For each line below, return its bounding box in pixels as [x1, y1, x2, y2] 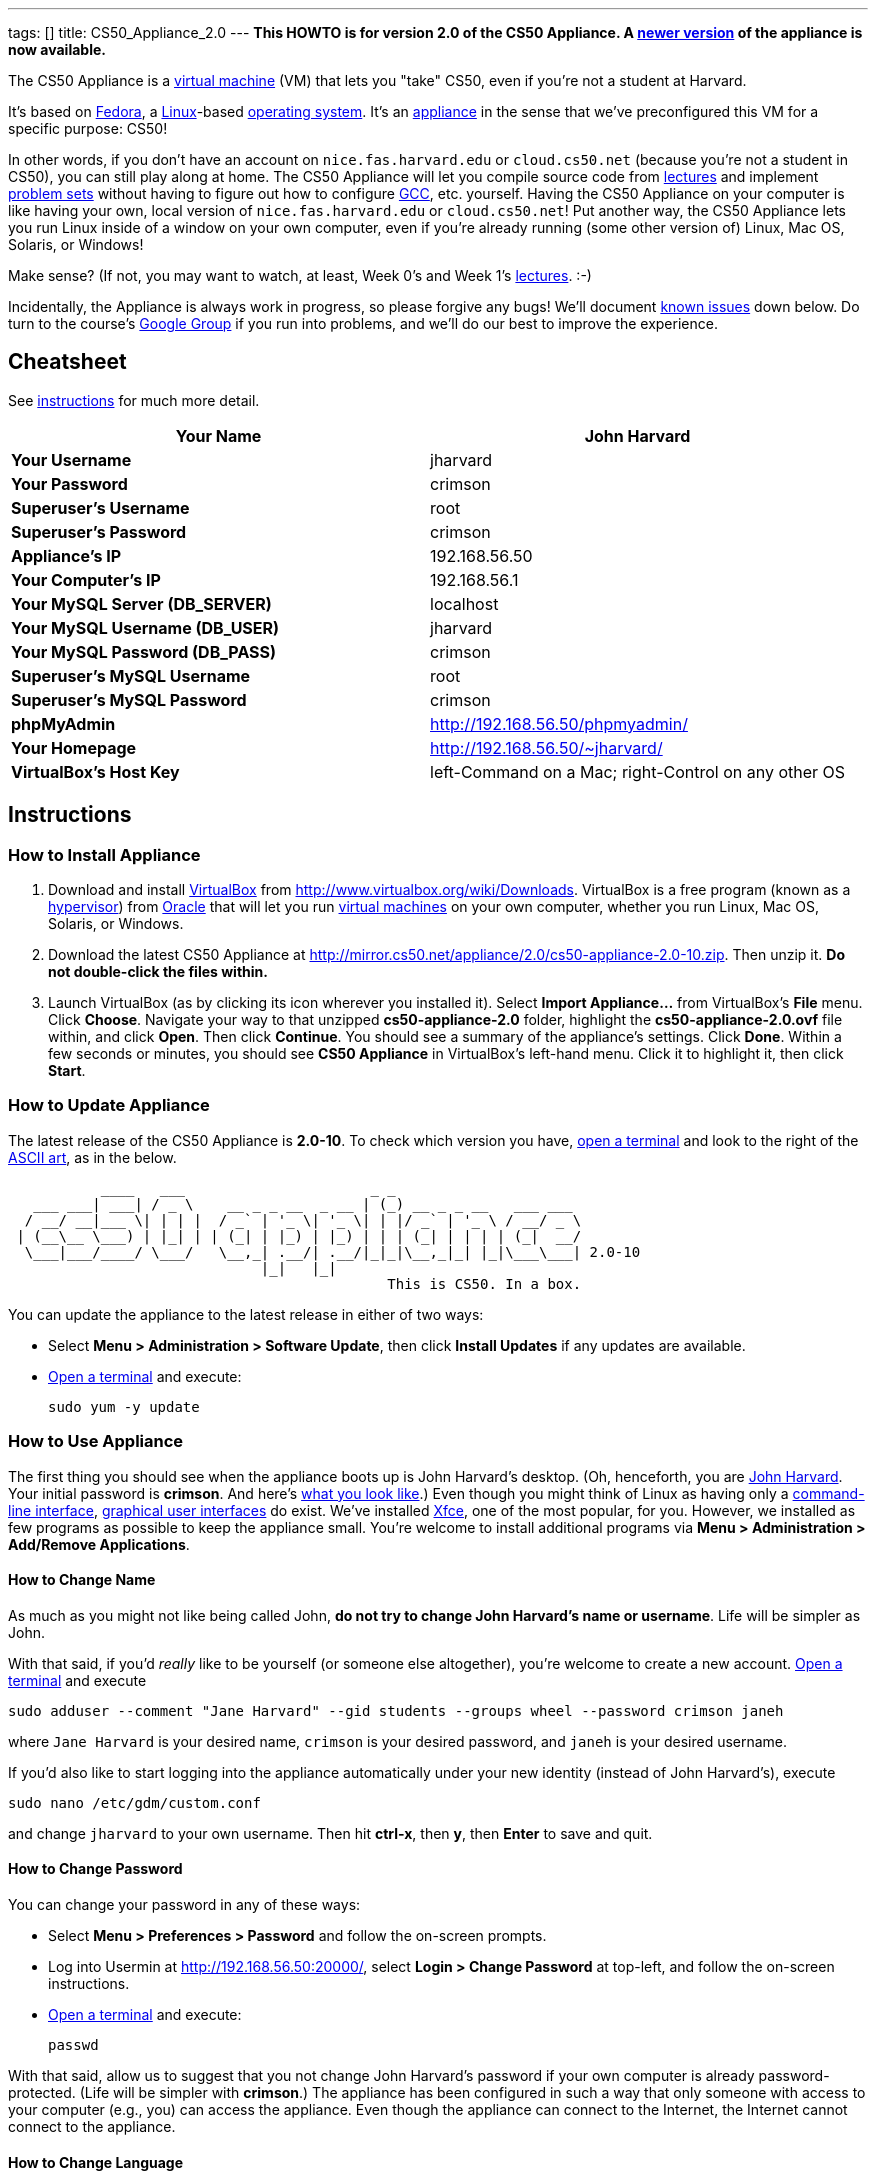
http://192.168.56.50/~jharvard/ [430, 737, 663, 758]
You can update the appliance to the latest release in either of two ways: [8, 1305, 484, 1323]
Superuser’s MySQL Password [11, 689, 247, 710]
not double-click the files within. [48, 963, 268, 981]
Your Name [175, 425, 262, 446]
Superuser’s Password [11, 521, 187, 542]
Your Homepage [11, 737, 137, 758]
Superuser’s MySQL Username [11, 665, 251, 686]
